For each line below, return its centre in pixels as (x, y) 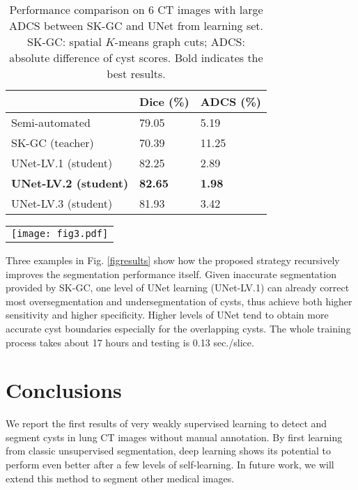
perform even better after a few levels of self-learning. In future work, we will (170, 465)
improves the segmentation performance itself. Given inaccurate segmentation (171, 274)
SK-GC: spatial (64, 41)
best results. (136, 74)
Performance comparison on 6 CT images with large (136, 9)
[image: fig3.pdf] (60, 233)
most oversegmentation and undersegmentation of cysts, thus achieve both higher (179, 301)
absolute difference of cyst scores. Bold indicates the (136, 58)
